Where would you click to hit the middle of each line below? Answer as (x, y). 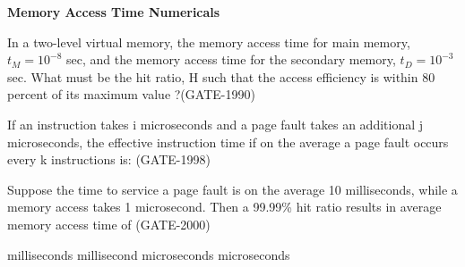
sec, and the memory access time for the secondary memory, (231, 59)
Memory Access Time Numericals (114, 12)
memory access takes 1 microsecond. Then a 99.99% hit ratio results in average (224, 207)
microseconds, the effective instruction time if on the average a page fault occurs (228, 142)
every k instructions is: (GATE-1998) (109, 159)
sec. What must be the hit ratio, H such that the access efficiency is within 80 (221, 76)
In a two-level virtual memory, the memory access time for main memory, (209, 42)
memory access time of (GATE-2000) (109, 224)
